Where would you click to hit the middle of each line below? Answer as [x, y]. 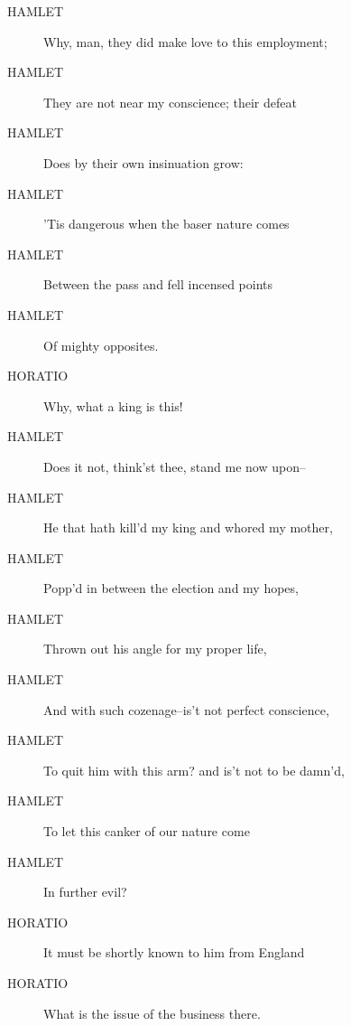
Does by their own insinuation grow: [143, 162]
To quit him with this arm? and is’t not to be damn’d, [194, 770]
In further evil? [85, 892]
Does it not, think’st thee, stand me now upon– [175, 466]
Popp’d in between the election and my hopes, [171, 588]
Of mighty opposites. [101, 345]
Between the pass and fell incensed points [158, 284]
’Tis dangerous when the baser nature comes [166, 224]
